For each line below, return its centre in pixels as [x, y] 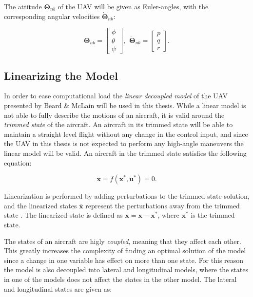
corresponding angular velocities [52, 16]
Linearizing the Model [61, 75]
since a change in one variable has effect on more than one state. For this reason [124, 260]
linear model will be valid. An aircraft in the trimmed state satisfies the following [125, 153]
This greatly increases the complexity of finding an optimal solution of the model [125, 251]
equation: [18, 162]
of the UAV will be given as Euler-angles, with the [133, 6]
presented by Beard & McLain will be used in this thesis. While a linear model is [125, 105]
